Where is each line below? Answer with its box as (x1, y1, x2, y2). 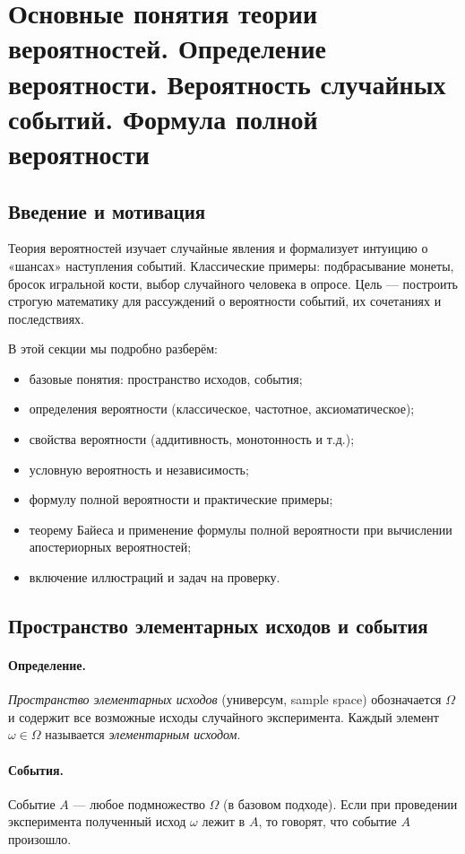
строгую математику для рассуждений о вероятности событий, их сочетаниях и (8, 292, 442, 310)
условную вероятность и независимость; (29, 459, 249, 478)
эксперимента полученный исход (8, 812, 186, 831)
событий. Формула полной (8, 100, 318, 136)
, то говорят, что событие (258, 812, 397, 831)
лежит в (202, 812, 245, 831)
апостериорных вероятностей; (29, 537, 192, 556)
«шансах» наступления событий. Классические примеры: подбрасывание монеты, (8, 256, 454, 274)
